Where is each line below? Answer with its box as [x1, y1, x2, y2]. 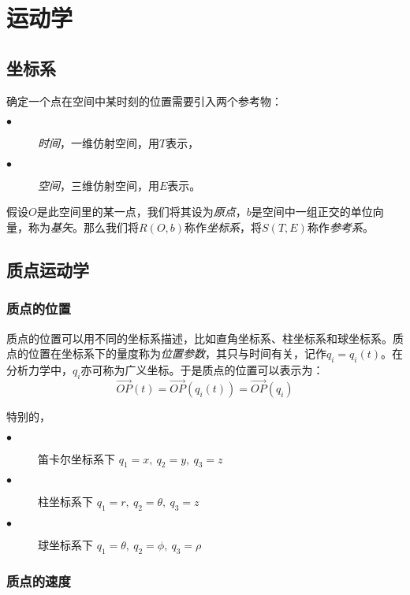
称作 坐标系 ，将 [184, 218, 263, 235]
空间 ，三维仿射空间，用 [38, 177, 159, 193]
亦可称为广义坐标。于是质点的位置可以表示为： [80, 361, 324, 377]
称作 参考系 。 [307, 218, 374, 235]
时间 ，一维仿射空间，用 [38, 135, 159, 151]
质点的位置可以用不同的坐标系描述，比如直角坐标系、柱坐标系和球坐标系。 [6, 329, 393, 346]
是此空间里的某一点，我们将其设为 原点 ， [36, 203, 247, 220]
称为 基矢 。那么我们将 [28, 218, 139, 235]
